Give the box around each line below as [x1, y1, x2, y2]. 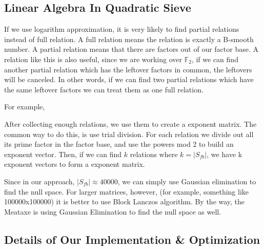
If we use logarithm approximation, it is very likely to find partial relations [4, 24, 239, 34]
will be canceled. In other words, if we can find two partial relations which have [4, 74, 254, 85]
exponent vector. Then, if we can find [4, 148, 122, 159]
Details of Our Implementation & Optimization [4, 231, 260, 247]
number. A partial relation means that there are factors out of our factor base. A [4, 44, 258, 54]
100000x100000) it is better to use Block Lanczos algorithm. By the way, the [4, 196, 245, 207]
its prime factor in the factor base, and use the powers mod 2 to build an [4, 139, 234, 149]
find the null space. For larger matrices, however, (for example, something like [4, 186, 249, 197]
